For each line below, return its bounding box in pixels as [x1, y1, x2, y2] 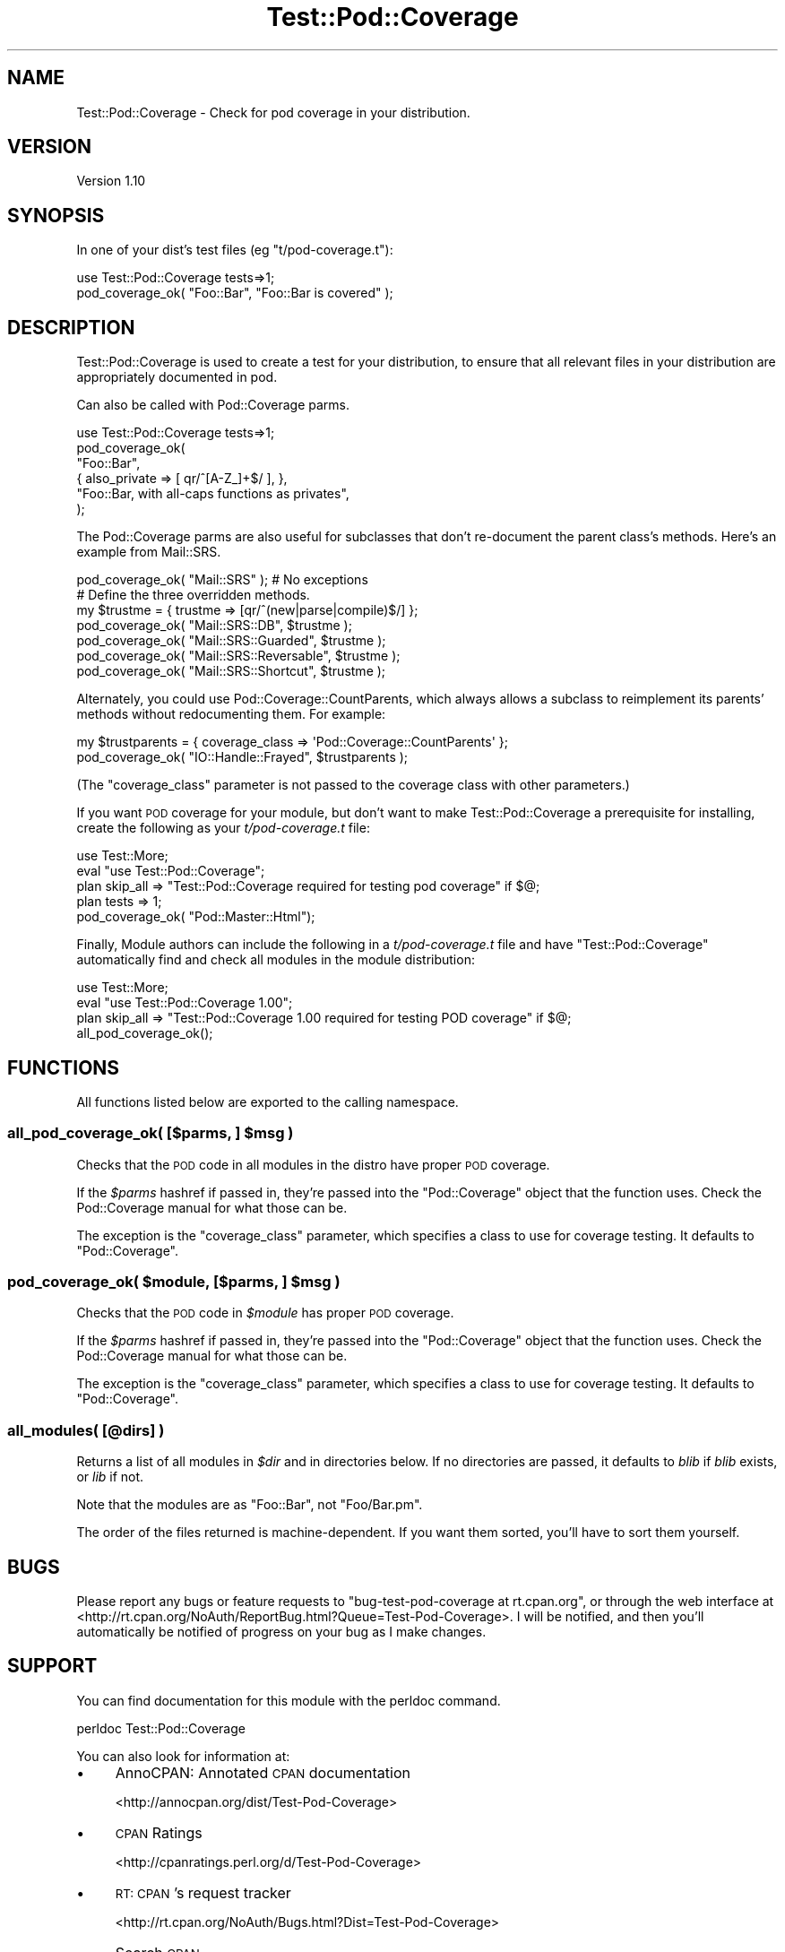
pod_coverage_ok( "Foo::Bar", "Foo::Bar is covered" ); [76, 285, 393, 301]
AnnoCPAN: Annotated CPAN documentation [115, 1763, 410, 1782]
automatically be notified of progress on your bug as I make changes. [76, 1624, 487, 1640]
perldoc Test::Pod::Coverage [76, 1720, 246, 1736]
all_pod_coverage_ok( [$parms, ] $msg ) [7, 1124, 294, 1143]
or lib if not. [76, 1469, 144, 1485]
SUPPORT [7, 1654, 98, 1678]
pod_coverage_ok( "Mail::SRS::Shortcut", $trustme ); [76, 663, 386, 679]
